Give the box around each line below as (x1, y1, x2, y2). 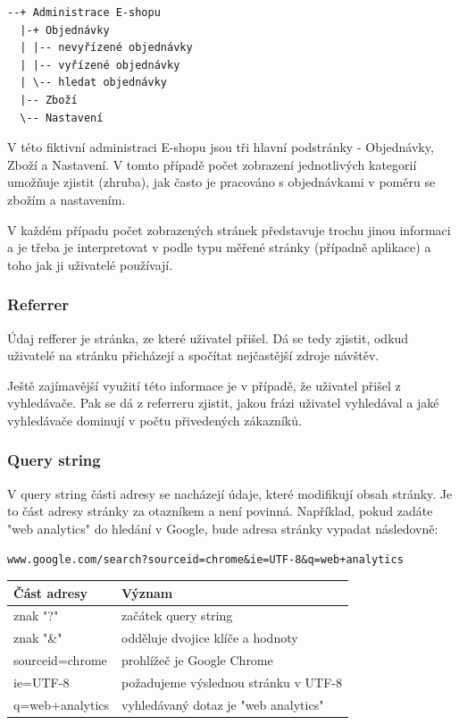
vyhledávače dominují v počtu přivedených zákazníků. (7, 410, 302, 429)
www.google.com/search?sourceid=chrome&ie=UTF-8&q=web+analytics (7, 552, 404, 566)
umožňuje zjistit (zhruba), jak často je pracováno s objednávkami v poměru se (7, 173, 436, 191)
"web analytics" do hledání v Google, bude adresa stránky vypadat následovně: (7, 518, 438, 537)
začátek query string (121, 606, 233, 625)
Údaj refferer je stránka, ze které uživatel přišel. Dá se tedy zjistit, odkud (7, 328, 409, 347)
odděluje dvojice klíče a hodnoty (121, 628, 298, 647)
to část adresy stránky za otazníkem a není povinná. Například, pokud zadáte (7, 502, 433, 520)
